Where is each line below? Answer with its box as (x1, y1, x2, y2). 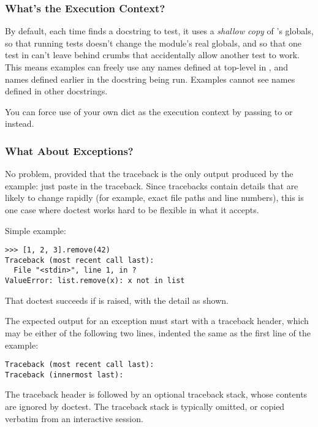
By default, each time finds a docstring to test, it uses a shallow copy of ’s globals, (5, 25, 314, 37)
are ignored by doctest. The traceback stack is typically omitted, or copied (5, 400, 285, 413)
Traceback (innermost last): (5, 370, 124, 379)
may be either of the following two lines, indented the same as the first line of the (5, 326, 311, 339)
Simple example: (5, 224, 66, 236)
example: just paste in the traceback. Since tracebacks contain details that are (5, 179, 298, 192)
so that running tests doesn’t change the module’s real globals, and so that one (5, 36, 302, 49)
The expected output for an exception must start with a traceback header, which (5, 314, 309, 327)
